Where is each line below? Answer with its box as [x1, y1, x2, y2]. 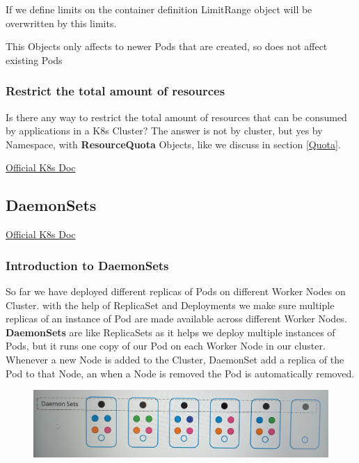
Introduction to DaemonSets [6, 256, 169, 274]
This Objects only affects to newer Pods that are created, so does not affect [6, 39, 328, 54]
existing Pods [6, 52, 63, 67]
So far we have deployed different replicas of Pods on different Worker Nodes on [6, 283, 346, 298]
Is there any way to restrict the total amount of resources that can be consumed [6, 109, 347, 124]
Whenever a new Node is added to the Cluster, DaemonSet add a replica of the [6, 352, 344, 366]
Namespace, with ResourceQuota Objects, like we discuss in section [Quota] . [6, 136, 341, 151]
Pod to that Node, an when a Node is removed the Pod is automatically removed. [6, 366, 355, 380]
